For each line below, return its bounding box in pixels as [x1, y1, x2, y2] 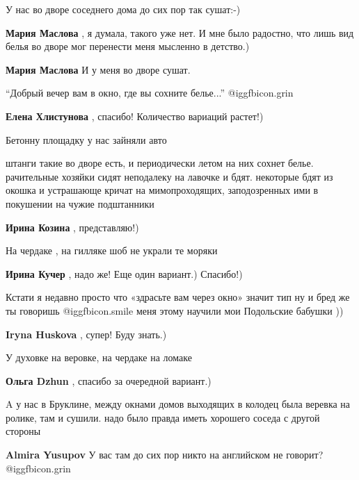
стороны [6, 424, 41, 438]
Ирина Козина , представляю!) [6, 220, 139, 234]
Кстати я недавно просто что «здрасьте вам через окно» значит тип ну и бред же [6, 290, 350, 304]
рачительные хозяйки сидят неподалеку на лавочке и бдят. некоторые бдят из [6, 169, 333, 183]
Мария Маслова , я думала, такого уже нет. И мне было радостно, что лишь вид [6, 25, 354, 40]
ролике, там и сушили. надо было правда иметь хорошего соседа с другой [6, 410, 320, 424]
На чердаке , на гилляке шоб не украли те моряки [6, 243, 218, 258]
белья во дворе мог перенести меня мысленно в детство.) [6, 39, 250, 53]
